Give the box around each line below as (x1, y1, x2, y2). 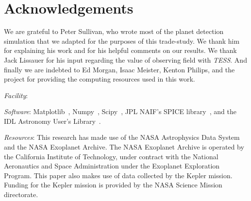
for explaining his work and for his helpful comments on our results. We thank (4, 45, 237, 55)
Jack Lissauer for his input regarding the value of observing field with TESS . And (4, 54, 247, 65)
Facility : (4, 90, 28, 100)
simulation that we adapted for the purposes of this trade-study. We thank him (4, 35, 240, 46)
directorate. (4, 189, 38, 200)
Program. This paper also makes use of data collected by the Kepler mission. (4, 170, 233, 180)
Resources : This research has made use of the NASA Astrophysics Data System (4, 132, 240, 142)
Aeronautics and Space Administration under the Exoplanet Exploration (4, 161, 220, 171)
